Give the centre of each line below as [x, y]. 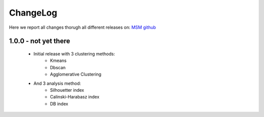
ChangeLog [33, 13]
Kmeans [58, 60]
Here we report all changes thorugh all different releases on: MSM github [83, 27]
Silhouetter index [67, 90]
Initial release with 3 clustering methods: [74, 54]
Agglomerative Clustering [76, 74]
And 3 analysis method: [57, 83]
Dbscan [58, 67]
